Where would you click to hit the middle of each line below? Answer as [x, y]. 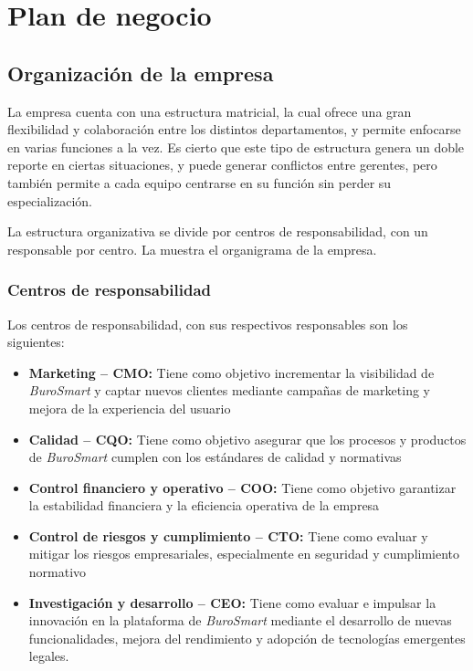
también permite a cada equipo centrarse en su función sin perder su [200, 182]
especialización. [50, 200]
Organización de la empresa [141, 73]
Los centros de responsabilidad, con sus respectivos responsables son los [208, 324]
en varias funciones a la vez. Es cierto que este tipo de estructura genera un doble [236, 147]
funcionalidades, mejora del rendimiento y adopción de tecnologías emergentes [247, 638]
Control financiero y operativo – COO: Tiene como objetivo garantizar [242, 487]
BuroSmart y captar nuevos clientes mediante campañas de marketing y [229, 390]
